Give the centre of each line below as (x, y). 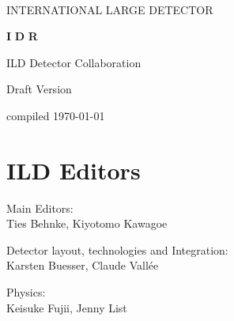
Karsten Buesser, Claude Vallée (83, 265)
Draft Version (39, 89)
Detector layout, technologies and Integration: (117, 249)
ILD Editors (74, 170)
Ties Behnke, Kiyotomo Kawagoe (87, 223)
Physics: (26, 292)
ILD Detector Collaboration (74, 62)
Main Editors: (40, 208)
